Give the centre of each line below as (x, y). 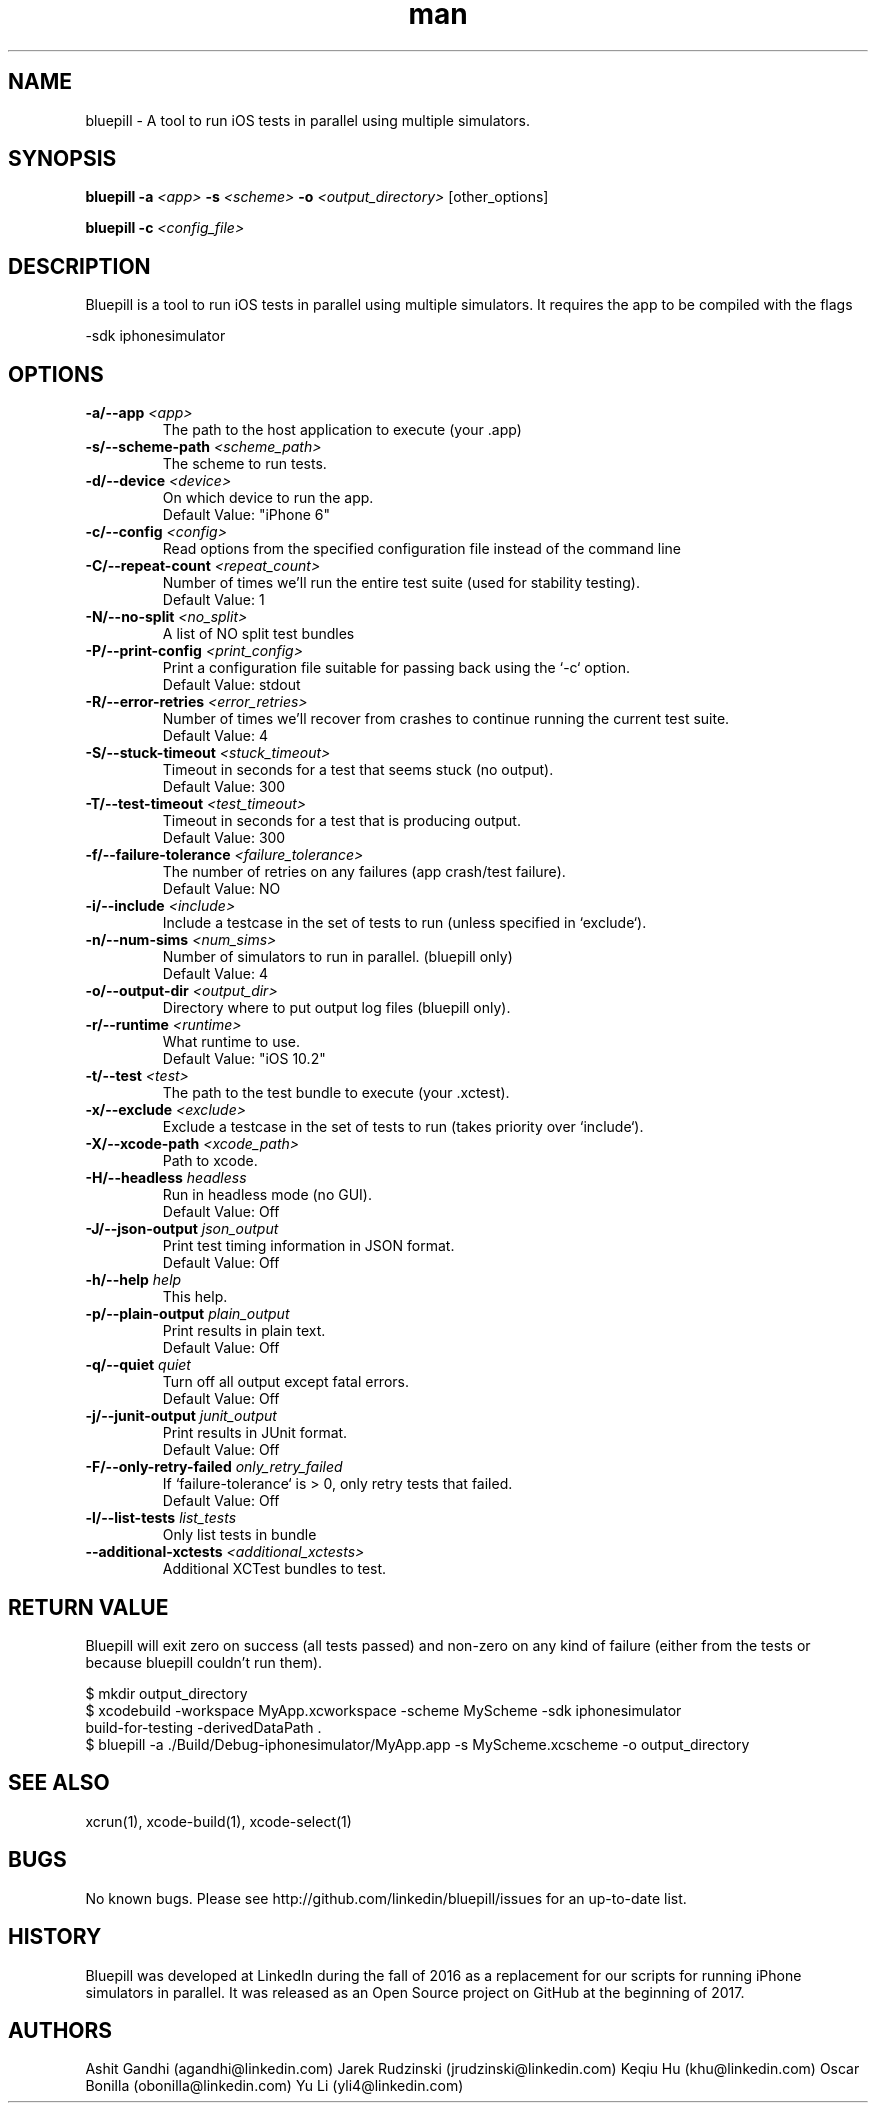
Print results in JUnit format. (255, 1433)
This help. (195, 1297)
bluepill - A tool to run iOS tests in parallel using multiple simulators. (308, 120)
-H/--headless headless (166, 1178)
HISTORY (55, 1937)
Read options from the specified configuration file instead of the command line (422, 549)
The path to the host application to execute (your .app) (342, 430)
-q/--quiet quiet (138, 1365)
